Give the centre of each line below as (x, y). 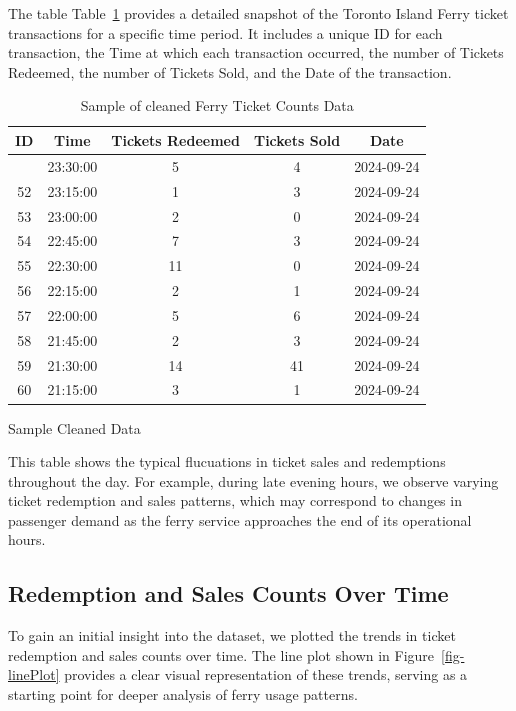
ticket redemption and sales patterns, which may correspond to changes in (235, 500)
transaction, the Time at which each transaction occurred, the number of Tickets (256, 52)
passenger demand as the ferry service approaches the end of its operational (240, 519)
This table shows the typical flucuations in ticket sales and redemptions (227, 461)
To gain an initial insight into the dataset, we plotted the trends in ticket (232, 635)
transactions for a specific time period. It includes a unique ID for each (225, 32)
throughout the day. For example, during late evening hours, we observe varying (253, 480)
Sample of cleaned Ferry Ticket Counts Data (217, 105)
